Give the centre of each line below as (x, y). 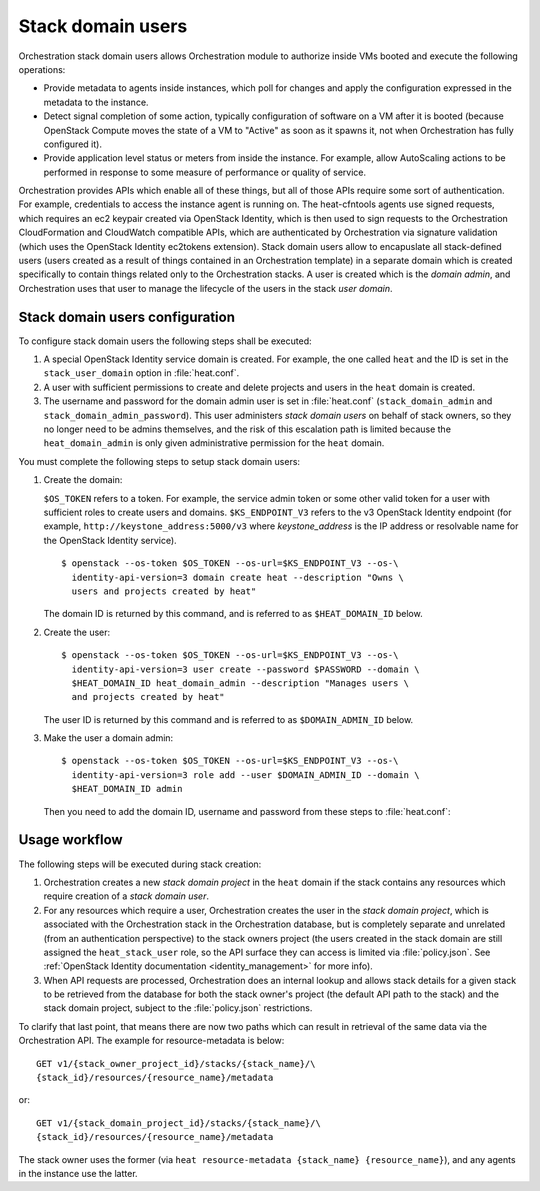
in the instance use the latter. (78, 1173)
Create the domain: (83, 480)
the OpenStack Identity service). (110, 540)
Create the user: (77, 632)
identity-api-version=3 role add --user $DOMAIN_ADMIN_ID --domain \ (245, 774)
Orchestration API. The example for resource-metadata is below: (151, 1041)
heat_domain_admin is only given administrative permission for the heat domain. (214, 443)
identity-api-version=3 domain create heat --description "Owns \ (237, 577)
